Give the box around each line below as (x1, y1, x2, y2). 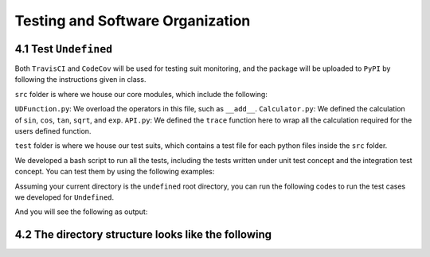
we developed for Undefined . (14, 192, 115, 202)
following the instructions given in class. (14, 75, 147, 84)
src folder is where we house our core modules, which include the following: (14, 89, 268, 99)
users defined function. (14, 127, 92, 136)
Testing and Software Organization (14, 12, 251, 29)
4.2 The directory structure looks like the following (14, 228, 272, 242)
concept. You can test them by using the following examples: (14, 167, 215, 177)
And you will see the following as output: (14, 207, 148, 216)
